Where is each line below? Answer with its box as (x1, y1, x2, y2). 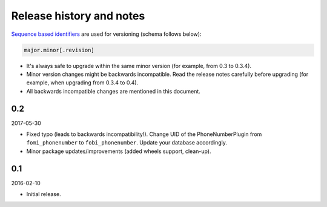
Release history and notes (11, 9, 145, 22)
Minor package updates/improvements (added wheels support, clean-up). (26, 148, 211, 155)
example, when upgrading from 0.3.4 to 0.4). (26, 79, 139, 86)
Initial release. (26, 191, 61, 198)
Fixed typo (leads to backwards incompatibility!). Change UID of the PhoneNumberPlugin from (26, 131, 262, 138)
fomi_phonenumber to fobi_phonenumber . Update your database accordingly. (26, 139, 227, 146)
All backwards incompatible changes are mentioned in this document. (26, 87, 201, 95)
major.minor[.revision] (24, 46, 95, 53)
